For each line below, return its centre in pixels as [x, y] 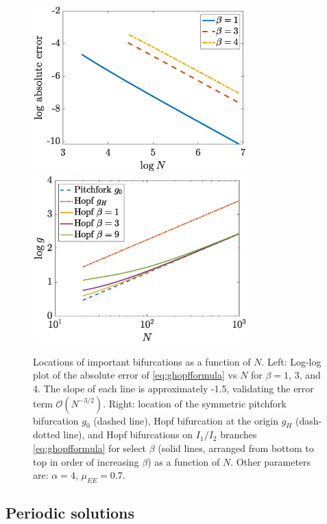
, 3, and [305, 375]
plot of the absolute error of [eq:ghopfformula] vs [135, 375]
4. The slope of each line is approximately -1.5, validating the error [173, 388]
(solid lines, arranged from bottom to [236, 448]
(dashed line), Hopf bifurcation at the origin [186, 420]
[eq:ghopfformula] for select [90, 448]
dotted [47, 434]
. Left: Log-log [291, 361]
